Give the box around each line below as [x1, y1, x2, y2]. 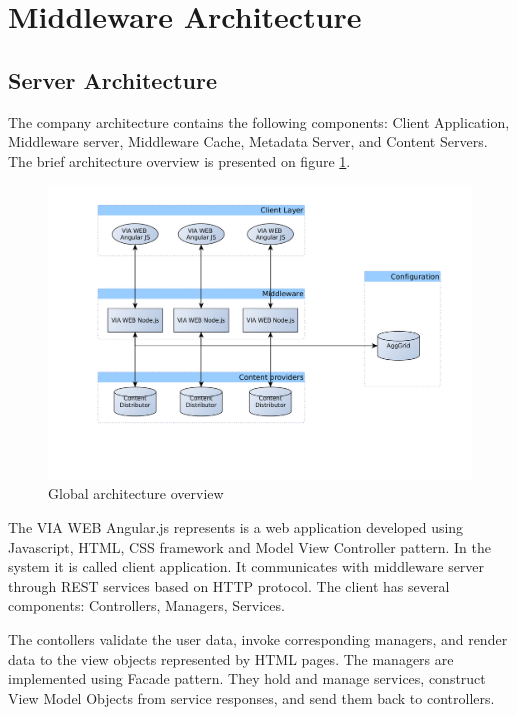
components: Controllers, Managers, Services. [8, 595, 285, 616]
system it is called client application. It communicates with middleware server [8, 556, 485, 577]
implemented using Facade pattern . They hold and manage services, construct [8, 668, 486, 689]
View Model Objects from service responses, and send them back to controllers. [8, 687, 495, 708]
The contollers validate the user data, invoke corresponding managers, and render [8, 628, 508, 649]
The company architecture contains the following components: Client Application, [8, 111, 510, 132]
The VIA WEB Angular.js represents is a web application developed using [8, 516, 464, 537]
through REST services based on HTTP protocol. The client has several [8, 575, 450, 596]
